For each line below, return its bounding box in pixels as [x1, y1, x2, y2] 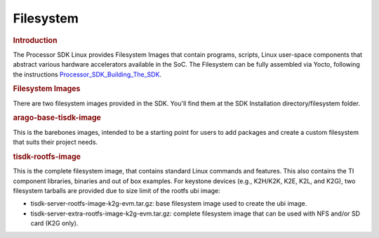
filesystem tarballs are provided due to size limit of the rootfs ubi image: [13, 186, 220, 194]
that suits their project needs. [13, 138, 98, 147]
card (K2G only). [30, 219, 79, 227]
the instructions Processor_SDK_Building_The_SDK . [13, 70, 161, 79]
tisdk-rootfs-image [13, 152, 81, 161]
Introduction [13, 35, 58, 45]
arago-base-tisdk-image [13, 113, 102, 123]
